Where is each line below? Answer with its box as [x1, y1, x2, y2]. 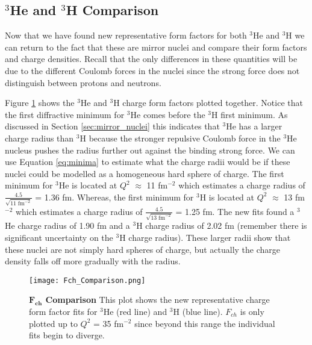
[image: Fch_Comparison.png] [29, 276, 146, 285]
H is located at [199, 190, 254, 203]
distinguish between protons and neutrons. [5, 76, 161, 89]
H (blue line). [173, 305, 223, 317]
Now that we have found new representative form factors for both [5, 29, 247, 42]
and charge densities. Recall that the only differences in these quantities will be [5, 52, 298, 65]
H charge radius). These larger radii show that [119, 231, 291, 243]
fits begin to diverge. [29, 329, 105, 341]
